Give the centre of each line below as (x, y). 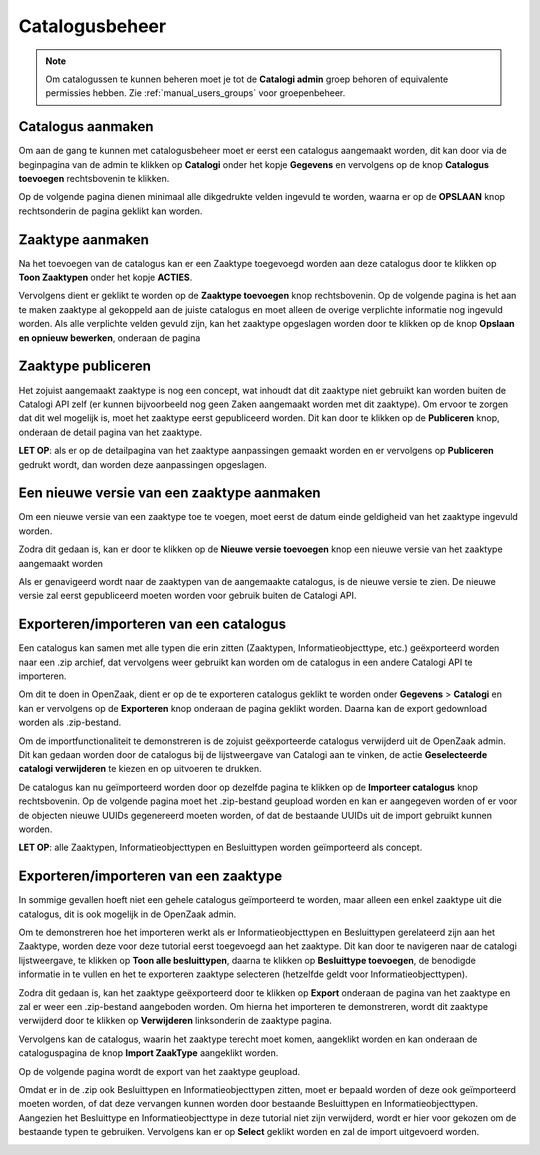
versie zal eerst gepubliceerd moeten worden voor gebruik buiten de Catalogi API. (187, 596)
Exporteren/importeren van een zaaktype (150, 876)
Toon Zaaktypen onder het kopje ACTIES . (105, 277)
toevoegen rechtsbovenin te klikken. (94, 179)
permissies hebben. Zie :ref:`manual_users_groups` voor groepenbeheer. (195, 93)
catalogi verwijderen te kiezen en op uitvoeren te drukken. (140, 769)
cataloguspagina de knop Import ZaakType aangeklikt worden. (148, 1053)
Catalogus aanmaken (86, 126)
